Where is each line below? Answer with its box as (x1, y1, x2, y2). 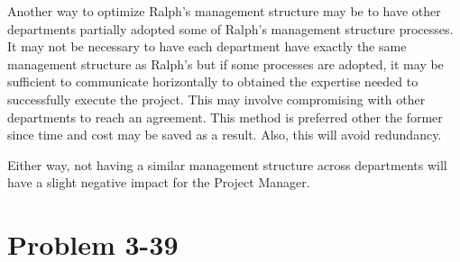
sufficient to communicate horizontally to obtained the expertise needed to (7, 72, 419, 91)
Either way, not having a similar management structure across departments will (7, 155, 447, 174)
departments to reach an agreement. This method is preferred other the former (7, 107, 443, 126)
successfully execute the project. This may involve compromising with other (7, 89, 426, 108)
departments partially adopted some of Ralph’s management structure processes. (7, 19, 454, 38)
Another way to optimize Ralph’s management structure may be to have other (7, 2, 441, 20)
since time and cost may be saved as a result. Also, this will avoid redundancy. (7, 125, 442, 144)
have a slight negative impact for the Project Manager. (7, 173, 310, 192)
